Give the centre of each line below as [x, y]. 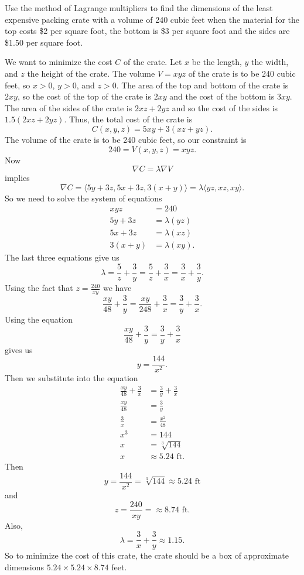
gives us [19, 349]
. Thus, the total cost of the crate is [128, 119]
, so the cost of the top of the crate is [84, 96]
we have [117, 288]
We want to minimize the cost [59, 62]
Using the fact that [39, 288]
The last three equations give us [62, 257]
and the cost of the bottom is [222, 96]
